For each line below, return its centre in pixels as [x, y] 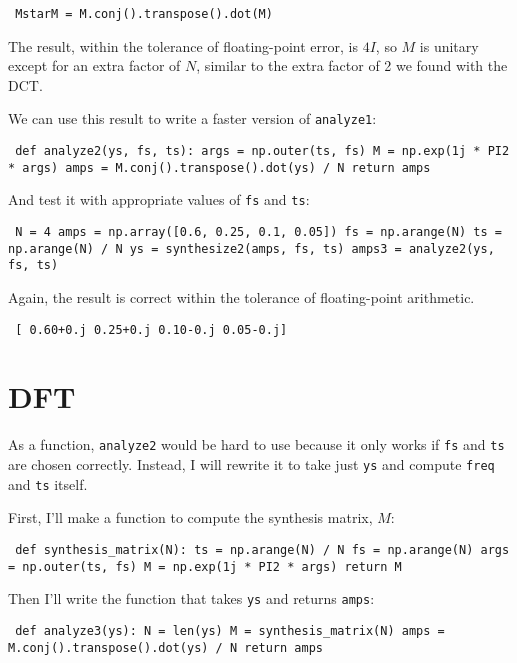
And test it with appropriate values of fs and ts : [159, 199]
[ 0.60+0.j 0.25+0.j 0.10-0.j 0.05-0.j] [151, 329]
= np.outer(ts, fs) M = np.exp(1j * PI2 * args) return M [205, 566]
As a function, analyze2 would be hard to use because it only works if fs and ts [256, 444]
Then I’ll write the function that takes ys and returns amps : [191, 598]
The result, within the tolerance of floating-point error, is [183, 45]
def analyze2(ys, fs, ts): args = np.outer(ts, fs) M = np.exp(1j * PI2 [262, 151]
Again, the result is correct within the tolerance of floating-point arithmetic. [241, 297]
